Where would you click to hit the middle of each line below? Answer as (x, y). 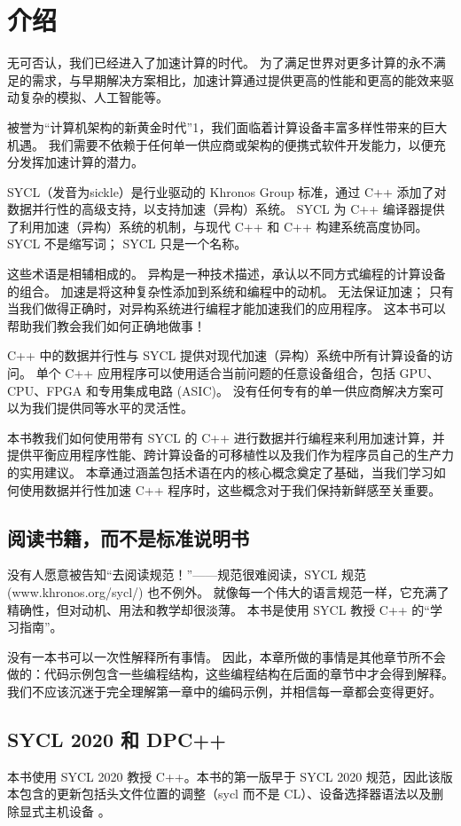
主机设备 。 (77, 810)
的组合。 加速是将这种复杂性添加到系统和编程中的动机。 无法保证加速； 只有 (230, 291)
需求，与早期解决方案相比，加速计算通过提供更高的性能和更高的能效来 (236, 79)
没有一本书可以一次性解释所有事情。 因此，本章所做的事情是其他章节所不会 (227, 656)
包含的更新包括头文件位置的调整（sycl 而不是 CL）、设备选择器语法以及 (225, 794)
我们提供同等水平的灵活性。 (112, 408)
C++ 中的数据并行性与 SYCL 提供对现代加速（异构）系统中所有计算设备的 (224, 355)
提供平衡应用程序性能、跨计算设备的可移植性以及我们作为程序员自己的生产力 (230, 455)
